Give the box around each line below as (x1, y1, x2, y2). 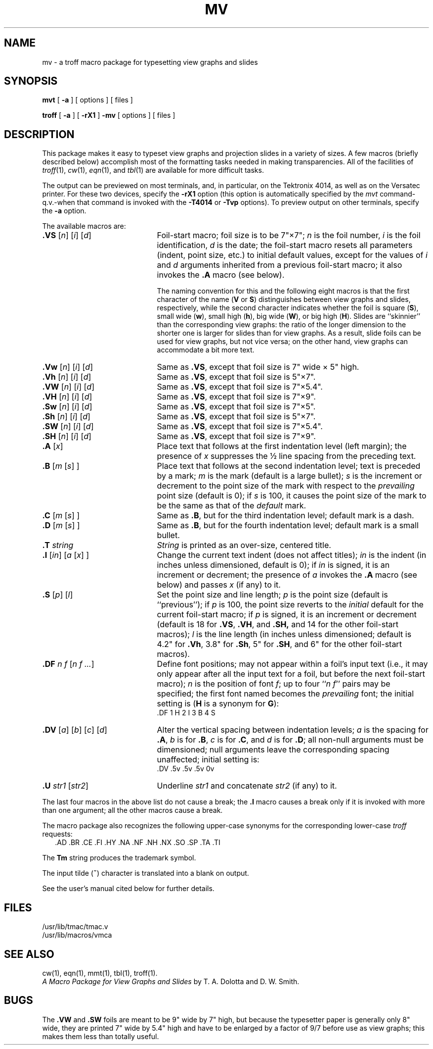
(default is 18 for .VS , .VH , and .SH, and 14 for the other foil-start (157, 619, 398, 630)
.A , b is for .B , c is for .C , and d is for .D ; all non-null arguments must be (157, 735, 424, 745)
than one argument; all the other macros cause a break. (42, 806, 223, 815)
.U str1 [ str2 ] (42, 781, 88, 791)
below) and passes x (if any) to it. (157, 580, 281, 590)
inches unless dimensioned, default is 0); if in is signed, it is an (157, 560, 390, 570)
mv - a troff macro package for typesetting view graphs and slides (42, 57, 258, 66)
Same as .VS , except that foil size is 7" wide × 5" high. (157, 362, 359, 372)
